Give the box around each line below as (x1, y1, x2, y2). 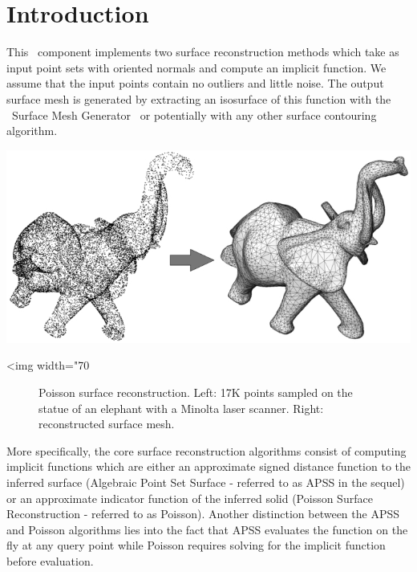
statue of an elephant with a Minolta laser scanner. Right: (38, 399, 324, 416)
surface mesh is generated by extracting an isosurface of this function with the (6, 90, 391, 107)
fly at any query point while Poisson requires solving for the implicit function (6, 537, 386, 554)
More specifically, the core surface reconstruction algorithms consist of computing (6, 442, 407, 459)
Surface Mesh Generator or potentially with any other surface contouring (11, 106, 377, 123)
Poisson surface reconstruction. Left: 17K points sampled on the (38, 384, 353, 400)
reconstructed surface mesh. (38, 415, 175, 432)
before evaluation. (6, 552, 94, 569)
